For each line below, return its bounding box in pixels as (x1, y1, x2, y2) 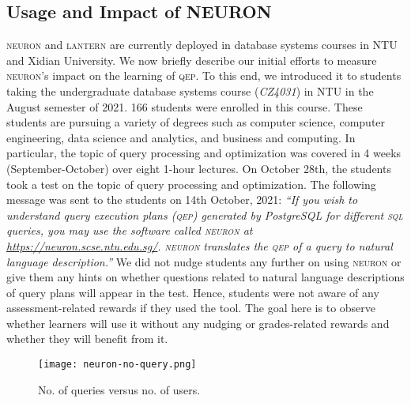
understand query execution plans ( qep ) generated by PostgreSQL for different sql (6, 206, 403, 223)
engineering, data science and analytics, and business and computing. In (6, 129, 356, 145)
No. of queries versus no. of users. (38, 381, 201, 397)
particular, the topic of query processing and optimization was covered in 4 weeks (6, 145, 402, 161)
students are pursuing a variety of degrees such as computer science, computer (6, 114, 386, 130)
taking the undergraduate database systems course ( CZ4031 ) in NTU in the (6, 82, 374, 99)
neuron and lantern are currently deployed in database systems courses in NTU (6, 36, 398, 53)
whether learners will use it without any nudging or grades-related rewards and (6, 314, 390, 331)
